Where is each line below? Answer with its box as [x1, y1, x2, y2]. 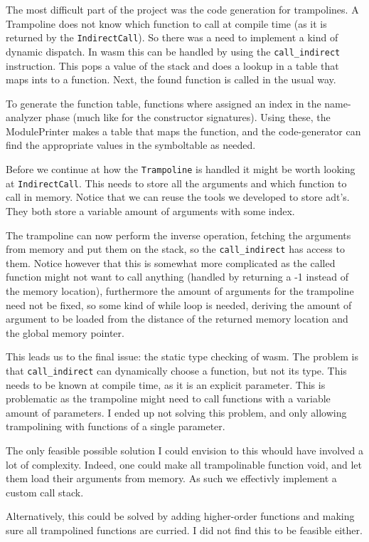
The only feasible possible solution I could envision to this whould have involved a [6, 443, 363, 457]
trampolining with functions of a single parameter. [6, 419, 225, 434]
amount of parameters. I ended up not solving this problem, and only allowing [6, 405, 347, 419]
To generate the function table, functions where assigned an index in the [6, 95, 321, 110]
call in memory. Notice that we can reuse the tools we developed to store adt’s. [6, 189, 350, 204]
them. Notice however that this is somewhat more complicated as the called [6, 255, 336, 270]
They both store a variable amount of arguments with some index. [6, 203, 295, 218]
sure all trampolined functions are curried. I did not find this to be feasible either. [6, 522, 363, 537]
